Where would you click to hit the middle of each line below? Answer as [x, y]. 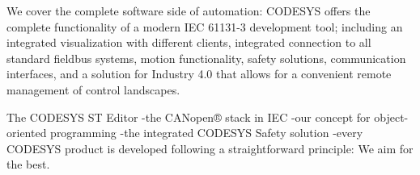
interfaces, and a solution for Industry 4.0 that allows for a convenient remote [199, 74]
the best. [28, 164]
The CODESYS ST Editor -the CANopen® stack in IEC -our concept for [189, 117]
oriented [27, 133]
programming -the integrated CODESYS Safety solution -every [207, 133]
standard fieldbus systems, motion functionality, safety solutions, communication [206, 58]
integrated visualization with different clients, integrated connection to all [189, 42]
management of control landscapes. [93, 89]
